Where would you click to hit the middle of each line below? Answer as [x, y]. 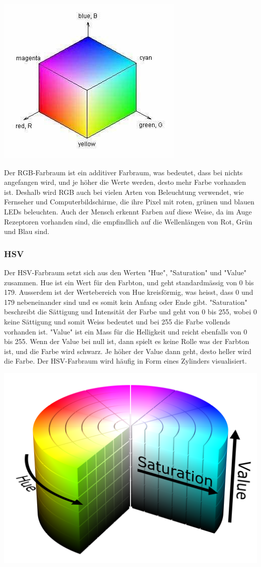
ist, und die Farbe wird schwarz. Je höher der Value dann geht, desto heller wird [128, 351]
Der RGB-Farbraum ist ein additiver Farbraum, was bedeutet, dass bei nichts [123, 172]
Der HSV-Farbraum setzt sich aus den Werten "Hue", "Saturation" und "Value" [125, 272]
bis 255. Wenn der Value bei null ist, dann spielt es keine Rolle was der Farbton [127, 341]
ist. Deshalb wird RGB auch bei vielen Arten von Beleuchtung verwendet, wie [124, 192]
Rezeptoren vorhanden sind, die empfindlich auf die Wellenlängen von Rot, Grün [128, 221]
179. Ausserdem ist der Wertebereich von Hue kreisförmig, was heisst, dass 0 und [129, 292]
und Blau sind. [27, 231]
